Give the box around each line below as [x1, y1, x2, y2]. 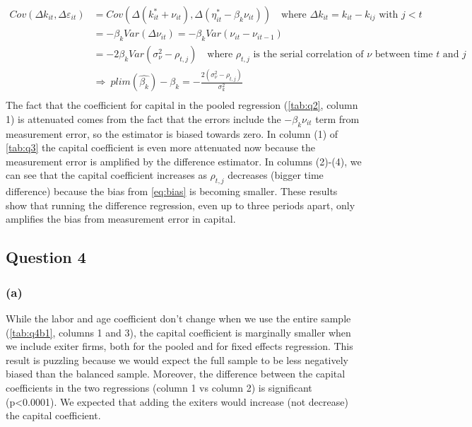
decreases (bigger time [228, 168, 324, 182]
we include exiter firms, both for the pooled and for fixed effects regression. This [6, 339, 353, 353]
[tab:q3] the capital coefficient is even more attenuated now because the [6, 140, 316, 155]
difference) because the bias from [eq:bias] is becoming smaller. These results [6, 184, 338, 199]
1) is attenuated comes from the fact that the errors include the [6, 111, 281, 126]
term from [315, 111, 360, 126]
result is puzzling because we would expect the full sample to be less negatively [6, 352, 349, 367]
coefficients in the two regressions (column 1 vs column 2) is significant [6, 380, 312, 394]
